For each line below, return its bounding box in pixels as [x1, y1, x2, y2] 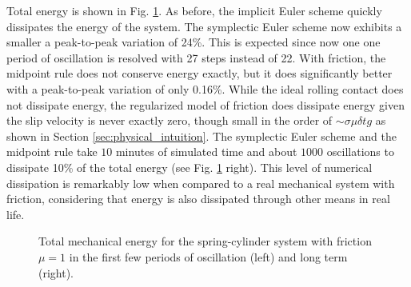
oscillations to [326, 143, 394, 160]
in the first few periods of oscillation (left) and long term [69, 248, 348, 265]
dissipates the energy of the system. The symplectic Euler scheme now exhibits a [6, 18, 402, 34]
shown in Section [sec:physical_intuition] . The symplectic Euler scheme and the [6, 127, 397, 144]
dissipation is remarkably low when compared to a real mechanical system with [6, 174, 395, 191]
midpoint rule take [6, 143, 98, 160]
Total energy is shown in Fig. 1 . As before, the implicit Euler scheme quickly [6, 2, 382, 18]
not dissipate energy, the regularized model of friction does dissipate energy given [6, 96, 405, 113]
